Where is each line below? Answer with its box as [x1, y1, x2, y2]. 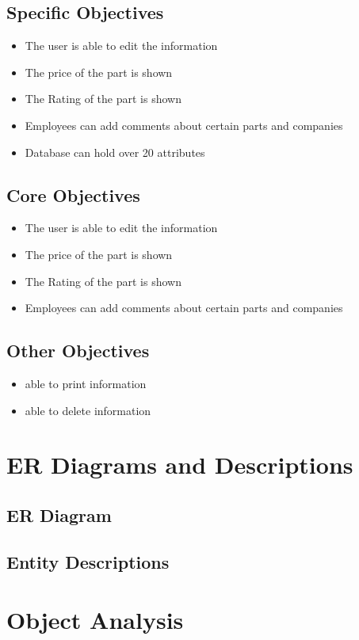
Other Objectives [6, 338, 150, 363]
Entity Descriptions [6, 549, 170, 573]
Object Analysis [6, 604, 184, 636]
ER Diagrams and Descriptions [6, 448, 353, 481]
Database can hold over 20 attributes [25, 143, 205, 160]
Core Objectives [6, 182, 140, 207]
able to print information [25, 375, 147, 391]
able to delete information [25, 402, 151, 418]
